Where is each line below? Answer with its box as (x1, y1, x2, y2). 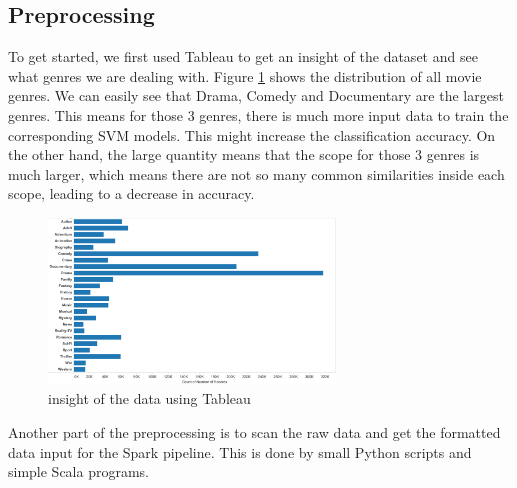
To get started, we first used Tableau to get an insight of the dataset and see (8, 46, 478, 67)
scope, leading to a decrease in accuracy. (8, 183, 255, 204)
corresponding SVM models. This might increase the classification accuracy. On (8, 124, 496, 145)
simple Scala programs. (8, 461, 150, 482)
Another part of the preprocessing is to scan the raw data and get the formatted (8, 421, 501, 442)
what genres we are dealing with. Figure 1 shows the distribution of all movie (8, 65, 482, 86)
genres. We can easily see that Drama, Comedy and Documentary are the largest (8, 85, 504, 106)
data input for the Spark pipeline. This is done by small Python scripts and (8, 441, 472, 462)
